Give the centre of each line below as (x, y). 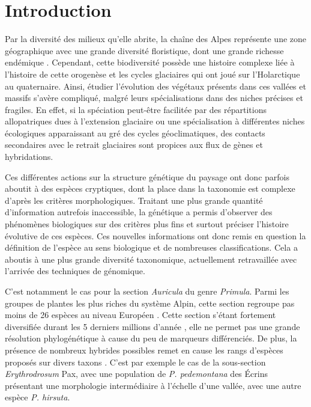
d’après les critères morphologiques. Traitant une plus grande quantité (134, 200)
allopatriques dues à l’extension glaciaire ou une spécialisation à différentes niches (155, 121)
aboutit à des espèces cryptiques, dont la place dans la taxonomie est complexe (150, 188)
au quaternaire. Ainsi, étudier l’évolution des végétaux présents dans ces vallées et (155, 86)
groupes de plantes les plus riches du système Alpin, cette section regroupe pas (150, 303)
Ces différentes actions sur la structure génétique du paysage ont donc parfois (147, 176)
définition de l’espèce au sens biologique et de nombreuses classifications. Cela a (151, 247)
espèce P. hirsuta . (38, 397)
